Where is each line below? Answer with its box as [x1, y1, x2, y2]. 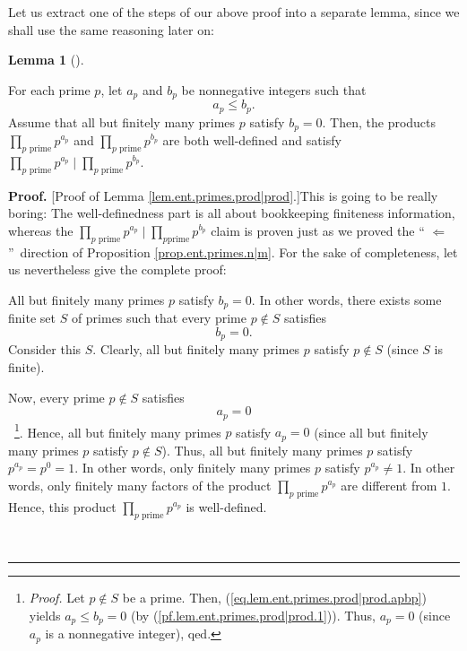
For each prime [8, 80, 91, 99]
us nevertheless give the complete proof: [8, 260, 227, 279]
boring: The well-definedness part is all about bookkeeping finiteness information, [8, 204, 455, 222]
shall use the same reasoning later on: [8, 20, 214, 39]
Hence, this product [8, 497, 117, 516]
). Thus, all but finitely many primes [161, 440, 363, 459]
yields [29, 605, 61, 624]
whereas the [8, 221, 74, 239]
